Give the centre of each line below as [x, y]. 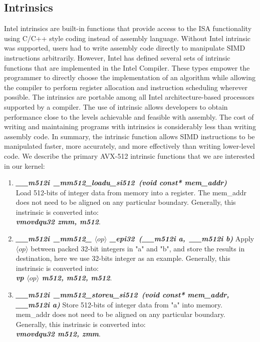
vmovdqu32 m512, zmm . [58, 334]
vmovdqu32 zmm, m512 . [58, 222]
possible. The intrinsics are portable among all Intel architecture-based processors [129, 97]
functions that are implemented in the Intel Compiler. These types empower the [127, 67]
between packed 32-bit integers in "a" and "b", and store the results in [138, 248]
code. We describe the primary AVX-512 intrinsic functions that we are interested [129, 155]
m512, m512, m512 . [77, 278]
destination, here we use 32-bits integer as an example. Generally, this [123, 258]
